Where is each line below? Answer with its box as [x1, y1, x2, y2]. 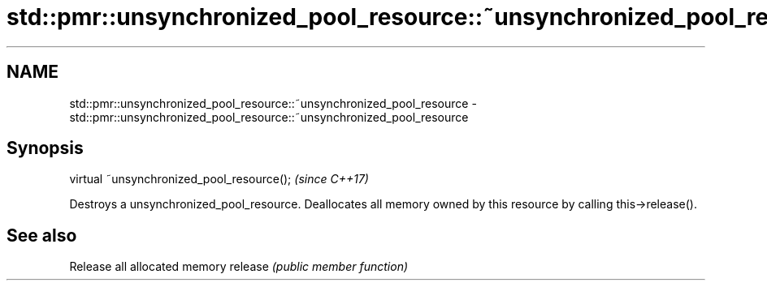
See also [6, 225, 77, 246]
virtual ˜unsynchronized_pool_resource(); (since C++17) [69, 172, 369, 186]
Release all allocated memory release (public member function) [69, 259, 409, 274]
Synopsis [6, 138, 84, 159]
